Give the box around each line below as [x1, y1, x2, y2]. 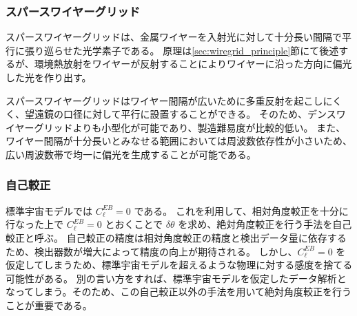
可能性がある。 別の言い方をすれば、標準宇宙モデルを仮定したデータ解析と [6, 271, 347, 285]
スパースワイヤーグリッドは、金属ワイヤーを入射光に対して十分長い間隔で [6, 30, 343, 44]
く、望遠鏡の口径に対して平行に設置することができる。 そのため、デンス [6, 107, 336, 121]
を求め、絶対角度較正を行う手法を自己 [178, 217, 352, 231]
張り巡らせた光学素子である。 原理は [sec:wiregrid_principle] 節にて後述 [24, 43, 339, 57]
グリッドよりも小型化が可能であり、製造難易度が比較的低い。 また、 [34, 120, 346, 134]
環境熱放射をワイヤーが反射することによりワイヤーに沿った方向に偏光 [34, 56, 352, 71]
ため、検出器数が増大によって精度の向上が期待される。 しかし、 [6, 244, 298, 258]
